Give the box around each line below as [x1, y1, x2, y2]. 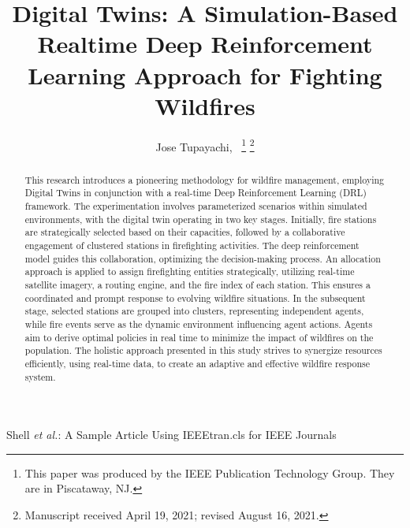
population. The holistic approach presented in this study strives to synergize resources [24, 344, 382, 357]
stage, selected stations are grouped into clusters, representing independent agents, [24, 304, 364, 318]
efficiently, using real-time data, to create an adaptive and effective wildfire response [24, 356, 371, 370]
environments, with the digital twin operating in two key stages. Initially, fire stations [24, 212, 377, 225]
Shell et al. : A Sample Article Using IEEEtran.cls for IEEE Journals [6, 426, 337, 443]
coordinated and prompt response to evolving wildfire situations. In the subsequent [24, 291, 366, 304]
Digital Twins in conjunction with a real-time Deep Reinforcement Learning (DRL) [24, 186, 367, 199]
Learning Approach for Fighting [28, 58, 382, 91]
